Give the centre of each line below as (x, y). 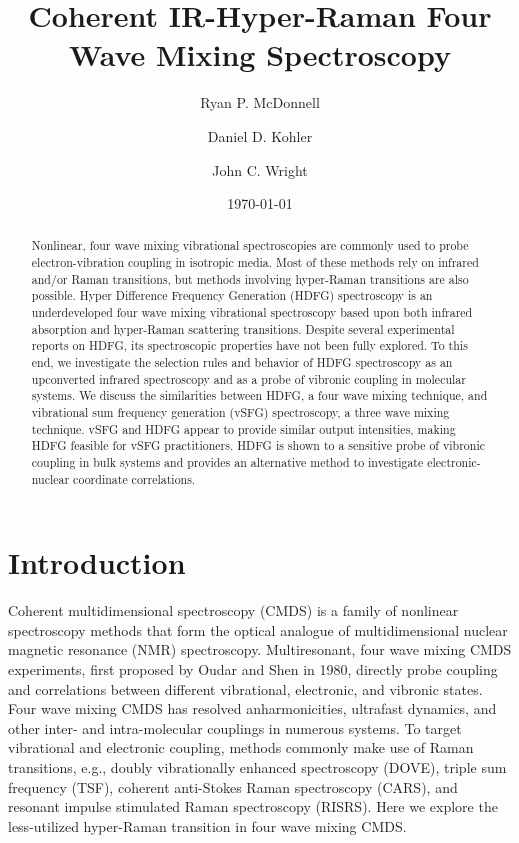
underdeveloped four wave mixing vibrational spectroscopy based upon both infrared (252, 312)
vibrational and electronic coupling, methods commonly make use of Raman (241, 747)
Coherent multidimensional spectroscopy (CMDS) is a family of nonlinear (233, 610)
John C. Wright (260, 169)
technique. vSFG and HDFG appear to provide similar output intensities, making (243, 428)
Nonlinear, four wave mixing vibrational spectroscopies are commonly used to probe (250, 245)
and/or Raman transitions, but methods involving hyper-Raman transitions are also (250, 278)
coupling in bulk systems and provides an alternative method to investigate (227, 462)
